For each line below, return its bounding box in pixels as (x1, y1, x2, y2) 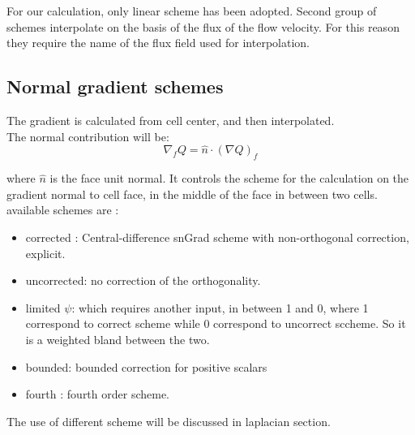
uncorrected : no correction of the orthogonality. (25, 272, 261, 289)
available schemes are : (6, 201, 119, 218)
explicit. (25, 244, 66, 261)
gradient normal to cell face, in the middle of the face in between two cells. (6, 185, 378, 202)
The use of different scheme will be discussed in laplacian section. (6, 412, 331, 429)
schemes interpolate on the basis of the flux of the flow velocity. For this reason (6, 18, 400, 35)
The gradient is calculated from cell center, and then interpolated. (6, 111, 335, 128)
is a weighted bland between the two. (25, 330, 210, 347)
